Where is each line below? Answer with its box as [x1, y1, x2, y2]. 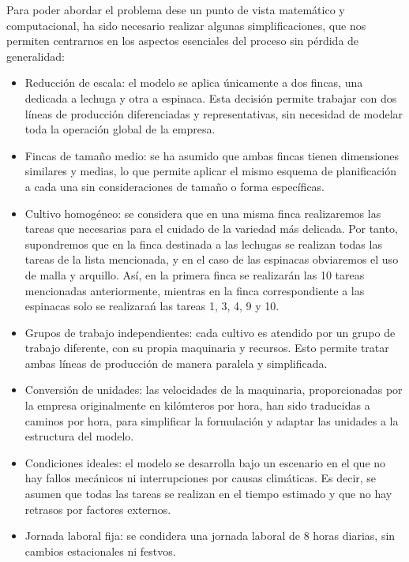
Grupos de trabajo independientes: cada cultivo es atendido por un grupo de [24, 324, 396, 340]
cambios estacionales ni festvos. [24, 542, 176, 559]
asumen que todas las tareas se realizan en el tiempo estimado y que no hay [24, 485, 392, 502]
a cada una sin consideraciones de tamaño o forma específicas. [24, 178, 325, 194]
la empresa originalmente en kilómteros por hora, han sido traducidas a [24, 397, 370, 414]
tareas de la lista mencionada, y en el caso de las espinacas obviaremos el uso [24, 251, 399, 268]
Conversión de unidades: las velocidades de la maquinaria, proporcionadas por [24, 381, 403, 398]
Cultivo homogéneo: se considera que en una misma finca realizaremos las [24, 204, 381, 221]
